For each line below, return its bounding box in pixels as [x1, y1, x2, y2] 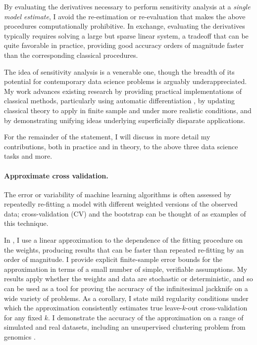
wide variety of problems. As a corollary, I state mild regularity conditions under [4, 293, 249, 303]
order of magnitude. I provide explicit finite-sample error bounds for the [4, 254, 223, 264]
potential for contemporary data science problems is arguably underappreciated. [4, 76, 247, 86]
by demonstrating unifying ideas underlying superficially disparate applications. [4, 115, 246, 125]
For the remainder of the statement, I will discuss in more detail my [4, 131, 210, 142]
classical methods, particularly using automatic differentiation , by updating [4, 95, 235, 106]
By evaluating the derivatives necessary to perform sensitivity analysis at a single [4, 1, 251, 11]
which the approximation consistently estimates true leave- [4, 302, 182, 313]
